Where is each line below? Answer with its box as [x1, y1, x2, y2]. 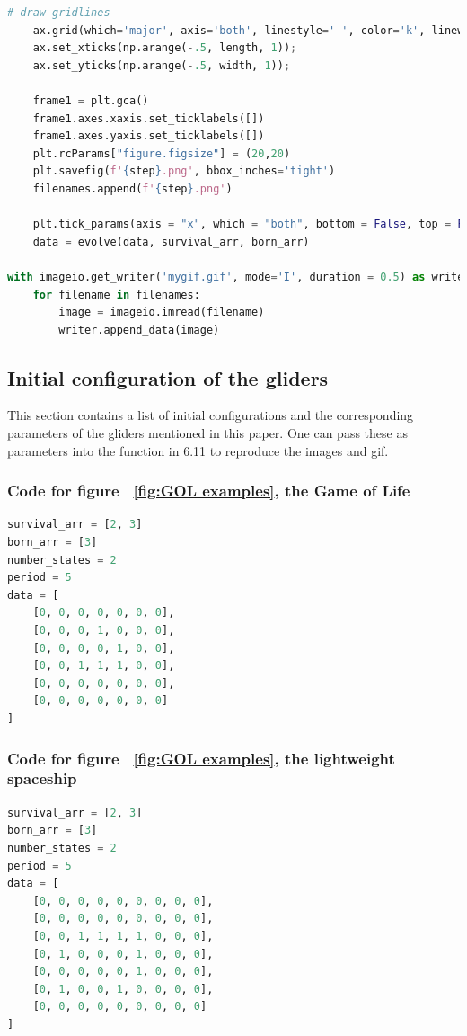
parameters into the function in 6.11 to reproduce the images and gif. [7, 441, 389, 460]
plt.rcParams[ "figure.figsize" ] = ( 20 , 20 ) [32, 147, 291, 160]
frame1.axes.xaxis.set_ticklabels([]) [32, 112, 265, 125]
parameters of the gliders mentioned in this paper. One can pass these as [7, 424, 408, 442]
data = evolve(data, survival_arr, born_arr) [32, 235, 310, 248]
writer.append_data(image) [58, 323, 220, 336]
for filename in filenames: [32, 288, 200, 301]
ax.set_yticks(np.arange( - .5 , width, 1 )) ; [32, 58, 291, 72]
